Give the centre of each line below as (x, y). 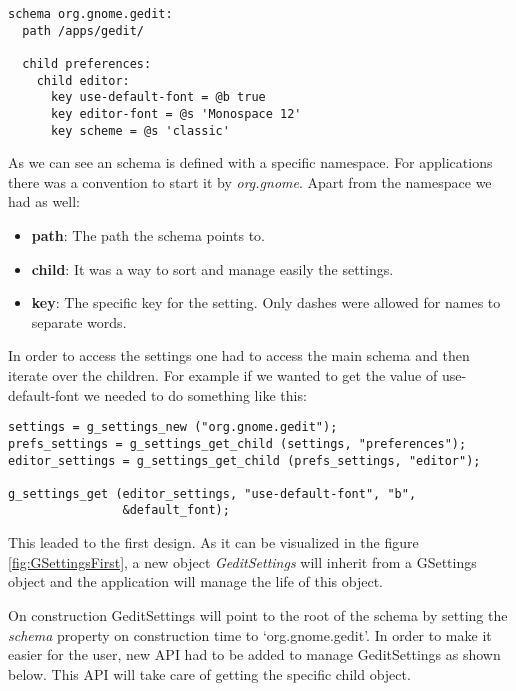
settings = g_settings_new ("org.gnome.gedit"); (173, 427)
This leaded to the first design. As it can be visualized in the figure (213, 542)
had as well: (44, 201)
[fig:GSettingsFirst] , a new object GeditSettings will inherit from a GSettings (242, 561)
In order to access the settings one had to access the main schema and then (239, 355)
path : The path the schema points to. (148, 235)
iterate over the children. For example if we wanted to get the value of (223, 375)
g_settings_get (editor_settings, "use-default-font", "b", (212, 493)
